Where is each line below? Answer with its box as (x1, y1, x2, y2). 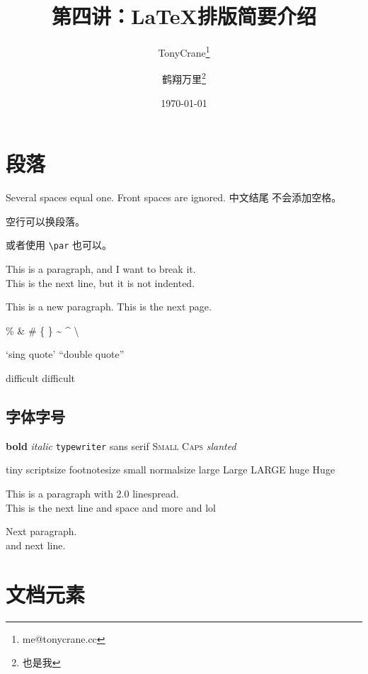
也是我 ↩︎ (22, 655, 61, 670)
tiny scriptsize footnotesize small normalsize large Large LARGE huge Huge (6, 462, 335, 477)
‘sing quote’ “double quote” (6, 347, 125, 361)
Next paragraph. (6, 524, 77, 539)
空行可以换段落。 (6, 213, 85, 228)
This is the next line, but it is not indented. (6, 275, 195, 290)
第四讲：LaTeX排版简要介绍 (52, 1, 316, 30)
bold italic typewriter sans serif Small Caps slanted (6, 438, 236, 453)
